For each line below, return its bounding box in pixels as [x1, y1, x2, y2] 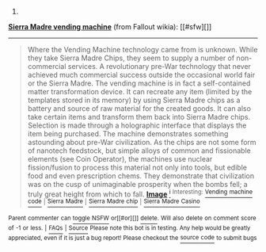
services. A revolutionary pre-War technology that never [67, 62, 252, 71]
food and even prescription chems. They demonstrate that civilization [27, 171, 255, 181]
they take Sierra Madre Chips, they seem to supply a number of [27, 53, 235, 63]
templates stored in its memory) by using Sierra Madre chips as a [27, 95, 241, 105]
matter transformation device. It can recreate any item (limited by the [27, 87, 253, 96]
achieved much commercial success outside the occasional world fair [27, 71, 256, 79]
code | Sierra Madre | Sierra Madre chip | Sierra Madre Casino [27, 197, 200, 205]
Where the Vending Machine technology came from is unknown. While [27, 45, 258, 54]
